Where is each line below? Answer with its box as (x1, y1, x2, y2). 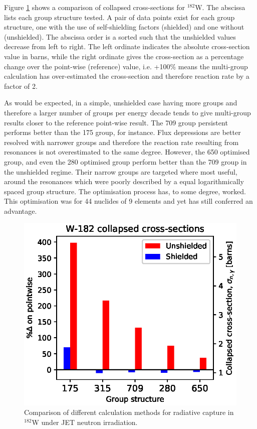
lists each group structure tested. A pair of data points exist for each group (4, 12, 235, 22)
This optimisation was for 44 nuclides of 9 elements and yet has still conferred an (4, 196, 253, 206)
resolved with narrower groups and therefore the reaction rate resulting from (4, 136, 239, 147)
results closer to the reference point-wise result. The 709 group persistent (4, 117, 228, 127)
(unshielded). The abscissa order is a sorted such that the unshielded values (4, 31, 236, 42)
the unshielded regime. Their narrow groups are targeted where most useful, (4, 166, 237, 177)
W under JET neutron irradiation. (32, 417, 138, 427)
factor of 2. (4, 80, 38, 91)
